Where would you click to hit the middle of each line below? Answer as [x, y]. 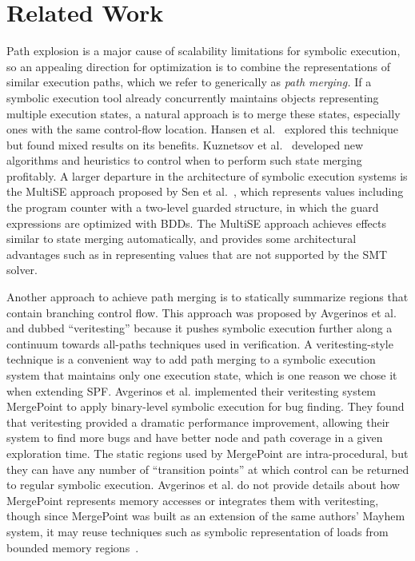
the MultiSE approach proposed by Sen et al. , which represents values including [205, 191]
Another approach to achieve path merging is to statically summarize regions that [207, 297]
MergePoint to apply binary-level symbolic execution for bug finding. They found [206, 406]
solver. [22, 270]
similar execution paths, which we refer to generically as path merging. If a [189, 82]
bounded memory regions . [73, 547]
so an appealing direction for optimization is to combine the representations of [198, 66]
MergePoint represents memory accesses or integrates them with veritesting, [193, 500]
